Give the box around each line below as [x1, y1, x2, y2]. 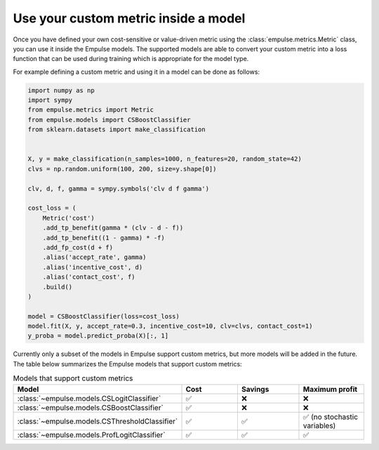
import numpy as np [27, 86, 95, 94]
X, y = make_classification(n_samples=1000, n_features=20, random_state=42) [27, 155, 302, 163]
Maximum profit [302, 384, 358, 394]
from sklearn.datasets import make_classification [27, 126, 206, 133]
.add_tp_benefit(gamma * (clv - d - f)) [42, 224, 184, 232]
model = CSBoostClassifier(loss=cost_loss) [27, 312, 180, 320]
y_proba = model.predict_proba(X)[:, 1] [27, 332, 168, 340]
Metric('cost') [42, 214, 95, 222]
